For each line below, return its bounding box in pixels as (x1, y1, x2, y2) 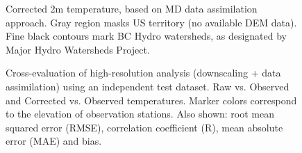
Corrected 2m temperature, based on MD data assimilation (6, 1, 258, 15)
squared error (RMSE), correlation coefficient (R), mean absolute (6, 120, 283, 134)
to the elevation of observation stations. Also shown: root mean (6, 106, 275, 121)
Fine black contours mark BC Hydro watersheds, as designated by (6, 29, 287, 43)
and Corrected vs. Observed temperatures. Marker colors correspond (6, 92, 297, 107)
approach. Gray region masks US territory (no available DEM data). (6, 15, 297, 29)
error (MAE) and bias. (6, 134, 102, 148)
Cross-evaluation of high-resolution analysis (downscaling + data (6, 65, 281, 80)
